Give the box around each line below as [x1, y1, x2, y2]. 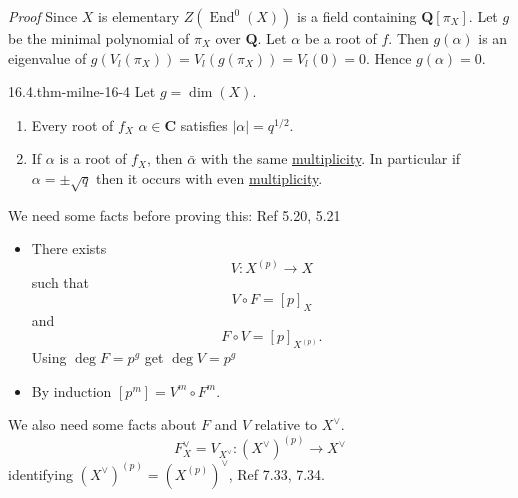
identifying [8, 463, 73, 484]
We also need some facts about [8, 414, 197, 435]
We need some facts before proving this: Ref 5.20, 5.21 [8, 204, 341, 225]
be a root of [304, 28, 377, 48]
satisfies [180, 114, 228, 135]
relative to [254, 414, 318, 435]
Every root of [31, 114, 114, 135]
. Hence [365, 47, 412, 68]
